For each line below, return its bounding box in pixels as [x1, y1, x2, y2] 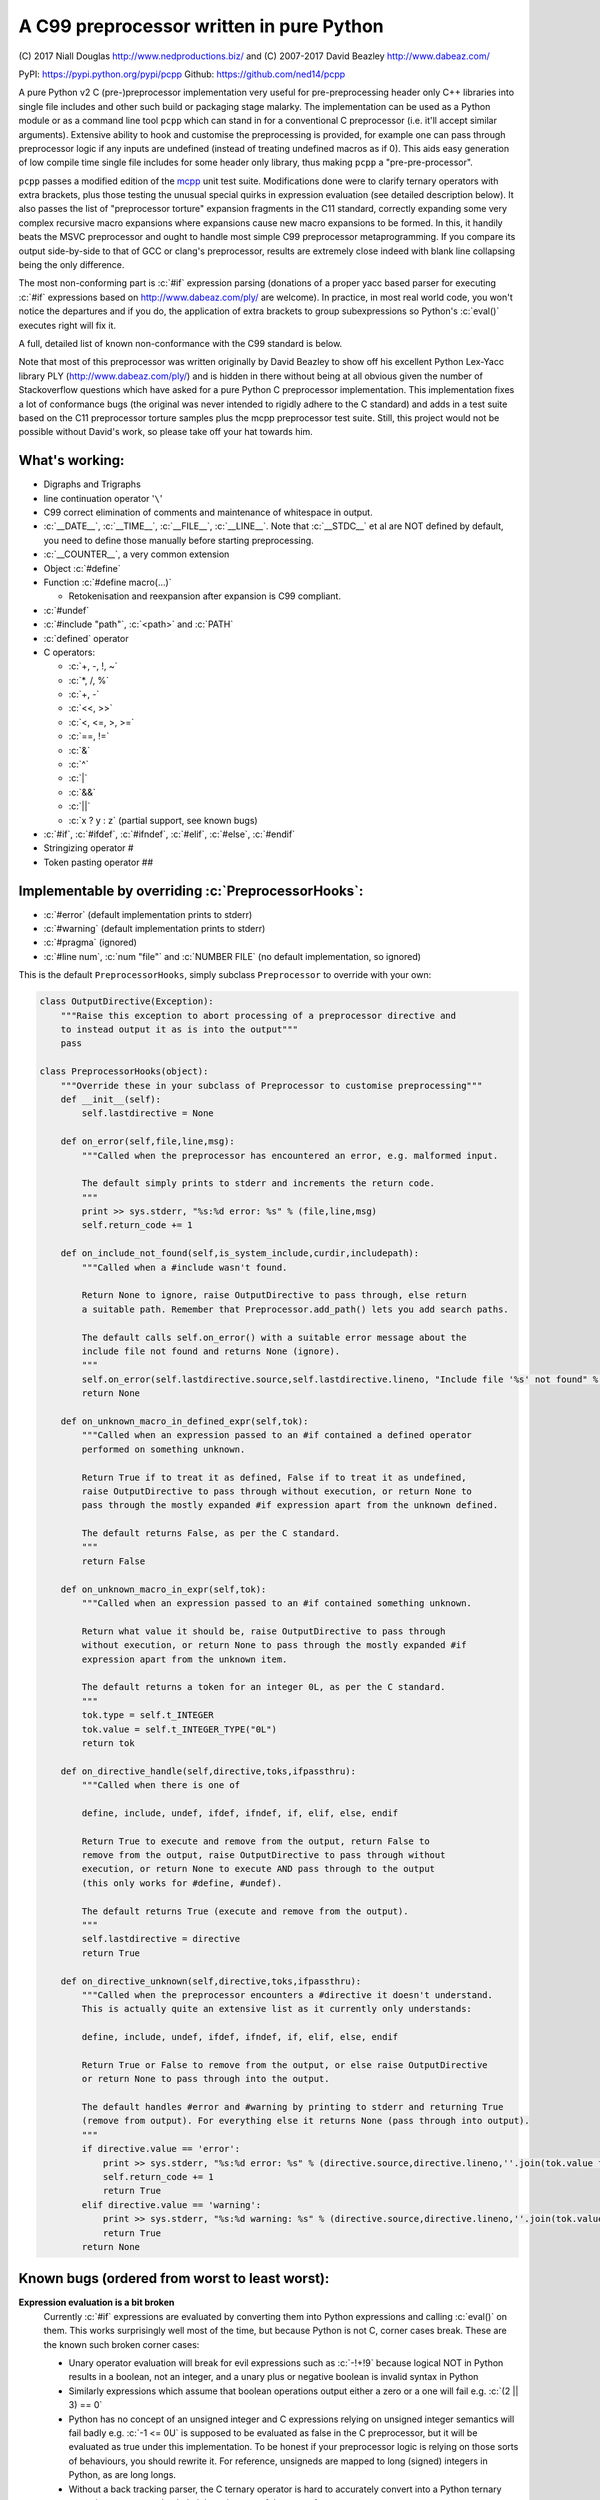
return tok [81, 1737, 135, 1749]
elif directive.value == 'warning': [81, 2199, 262, 2210]
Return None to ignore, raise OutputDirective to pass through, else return [81, 1290, 467, 1301]
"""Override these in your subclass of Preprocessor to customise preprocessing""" [60, 1080, 483, 1091]
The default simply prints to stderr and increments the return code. [81, 1178, 435, 1189]
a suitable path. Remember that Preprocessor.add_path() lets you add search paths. [81, 1303, 509, 1315]
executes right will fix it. [18, 319, 117, 331]
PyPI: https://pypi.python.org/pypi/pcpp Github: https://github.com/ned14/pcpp [18, 68, 346, 80]
